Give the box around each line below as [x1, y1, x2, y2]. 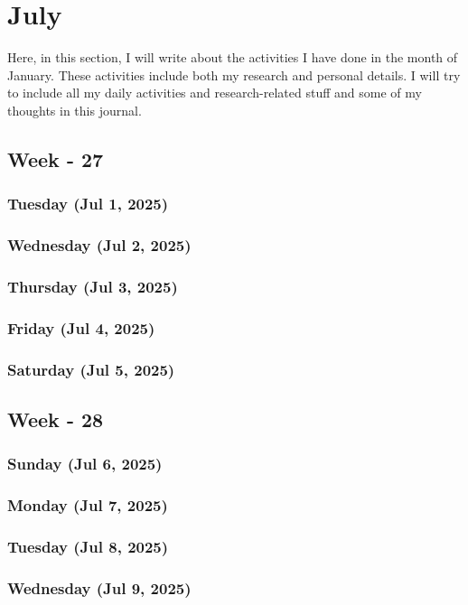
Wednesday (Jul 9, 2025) [7, 576, 192, 599]
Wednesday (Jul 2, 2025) [7, 234, 192, 256]
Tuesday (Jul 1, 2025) [7, 192, 169, 215]
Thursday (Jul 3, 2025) [7, 275, 178, 297]
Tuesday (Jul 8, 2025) [7, 535, 169, 557]
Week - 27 [7, 144, 104, 172]
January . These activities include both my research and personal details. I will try [7, 65, 461, 84]
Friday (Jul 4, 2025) [7, 316, 155, 339]
